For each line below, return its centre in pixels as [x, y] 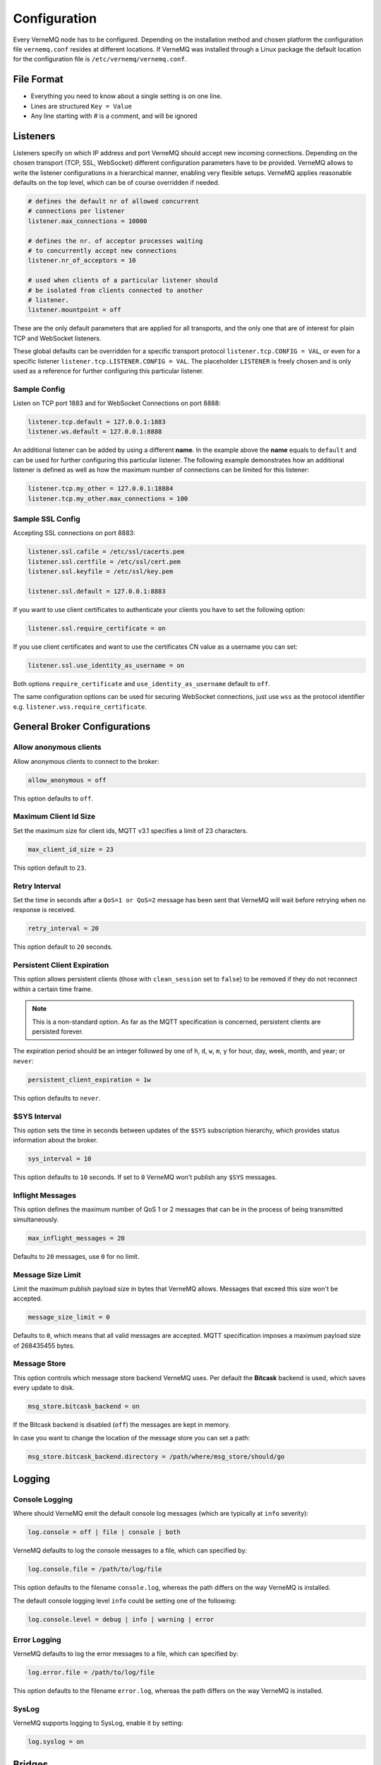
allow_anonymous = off [67, 780]
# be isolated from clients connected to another [115, 290]
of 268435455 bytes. [44, 1346]
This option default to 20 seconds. [63, 947]
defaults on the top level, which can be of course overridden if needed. [116, 183]
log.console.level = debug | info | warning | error [121, 1619]
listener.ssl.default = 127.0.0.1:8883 [97, 591]
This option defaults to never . [57, 1098]
